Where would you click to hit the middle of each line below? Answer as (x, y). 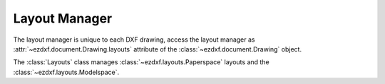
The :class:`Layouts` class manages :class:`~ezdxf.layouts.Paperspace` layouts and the (142, 62)
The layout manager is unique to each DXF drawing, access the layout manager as (134, 40)
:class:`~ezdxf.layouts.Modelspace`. (66, 72)
